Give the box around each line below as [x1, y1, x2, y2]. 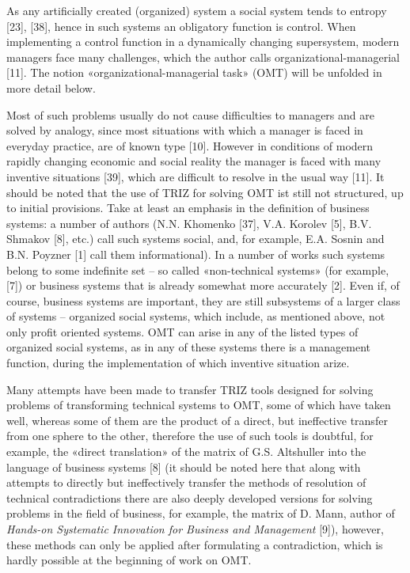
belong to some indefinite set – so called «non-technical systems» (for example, [6, 261, 389, 278]
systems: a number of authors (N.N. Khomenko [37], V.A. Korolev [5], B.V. [6, 214, 372, 231]
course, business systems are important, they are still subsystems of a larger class [6, 292, 401, 309]
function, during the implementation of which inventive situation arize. [6, 355, 350, 371]
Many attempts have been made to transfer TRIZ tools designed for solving [6, 381, 374, 397]
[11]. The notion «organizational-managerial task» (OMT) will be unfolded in [6, 64, 382, 81]
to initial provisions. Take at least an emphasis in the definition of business [6, 199, 370, 216]
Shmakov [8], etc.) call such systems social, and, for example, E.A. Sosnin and [6, 230, 385, 247]
